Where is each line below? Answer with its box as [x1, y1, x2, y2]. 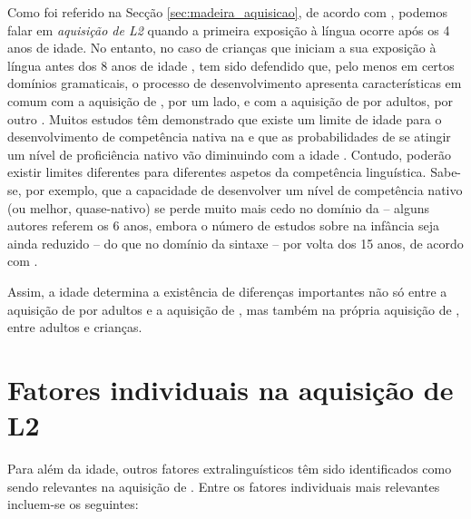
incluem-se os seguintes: [7, 495, 139, 514]
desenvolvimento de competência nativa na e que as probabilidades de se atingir [7, 127, 451, 146]
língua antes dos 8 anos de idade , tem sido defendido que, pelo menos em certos [7, 55, 455, 74]
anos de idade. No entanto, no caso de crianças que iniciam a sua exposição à [7, 38, 437, 57]
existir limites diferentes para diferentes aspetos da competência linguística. [7, 162, 427, 181]
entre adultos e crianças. [7, 318, 142, 337]
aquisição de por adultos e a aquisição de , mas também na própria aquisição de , [7, 299, 460, 318]
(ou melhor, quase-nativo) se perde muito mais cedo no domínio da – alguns [7, 198, 430, 217]
